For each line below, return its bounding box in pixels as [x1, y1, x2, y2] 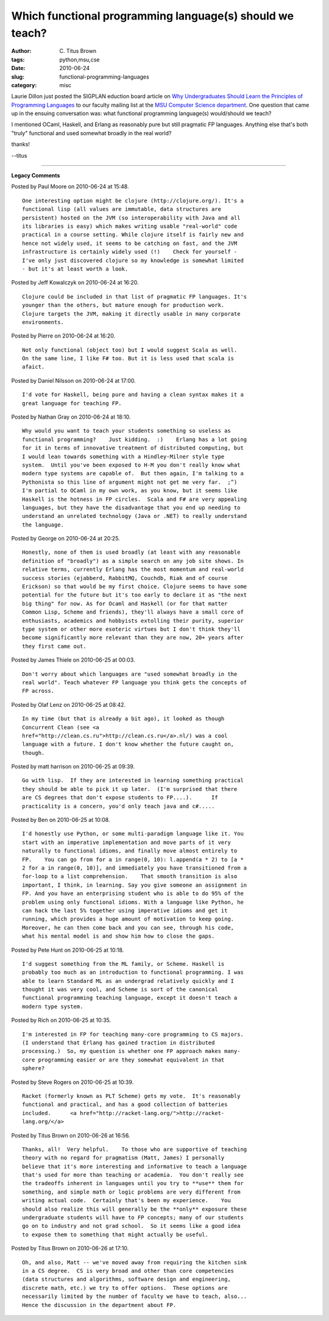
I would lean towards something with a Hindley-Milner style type [22, 453, 225, 460]
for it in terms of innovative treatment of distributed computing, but [22, 445, 244, 452]
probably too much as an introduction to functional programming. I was [22, 969, 244, 976]
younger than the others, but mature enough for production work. [22, 302, 225, 309]
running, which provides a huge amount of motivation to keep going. [22, 916, 235, 923]
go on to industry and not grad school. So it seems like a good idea [22, 1222, 241, 1230]
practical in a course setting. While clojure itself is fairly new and [22, 232, 244, 238]
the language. [22, 521, 64, 528]
